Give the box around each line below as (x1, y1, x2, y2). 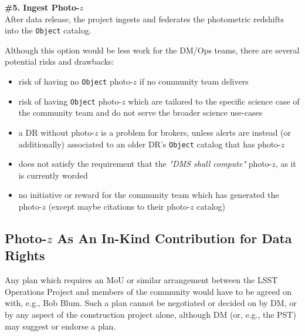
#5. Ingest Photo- (5, 1, 80, 13)
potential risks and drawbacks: (5, 55, 114, 68)
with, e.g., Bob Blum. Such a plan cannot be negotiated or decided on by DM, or (5, 297, 297, 309)
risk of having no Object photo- (18, 75, 133, 88)
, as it (275, 157, 296, 170)
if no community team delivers (139, 75, 249, 88)
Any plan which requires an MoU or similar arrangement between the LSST (5, 274, 278, 286)
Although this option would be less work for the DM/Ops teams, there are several (5, 43, 300, 56)
